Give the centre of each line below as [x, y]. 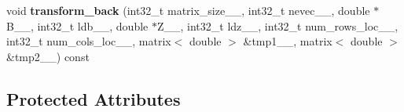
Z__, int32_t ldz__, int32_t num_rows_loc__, [277, 25]
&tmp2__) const [48, 56]
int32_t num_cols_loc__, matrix [89, 41]
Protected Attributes [94, 98]
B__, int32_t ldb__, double [77, 25]
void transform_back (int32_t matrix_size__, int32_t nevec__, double [188, 10]
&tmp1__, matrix [288, 41]
